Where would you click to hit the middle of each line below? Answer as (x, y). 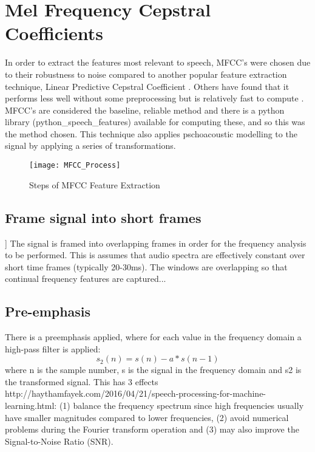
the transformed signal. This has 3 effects (82, 381)
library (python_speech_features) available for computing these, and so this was (155, 122)
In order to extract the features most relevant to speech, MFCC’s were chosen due (158, 62)
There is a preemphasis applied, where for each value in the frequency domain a (153, 337)
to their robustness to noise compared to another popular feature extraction (146, 74)
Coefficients (54, 33)
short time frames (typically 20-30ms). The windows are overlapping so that (146, 266)
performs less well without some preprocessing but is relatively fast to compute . (154, 98)
